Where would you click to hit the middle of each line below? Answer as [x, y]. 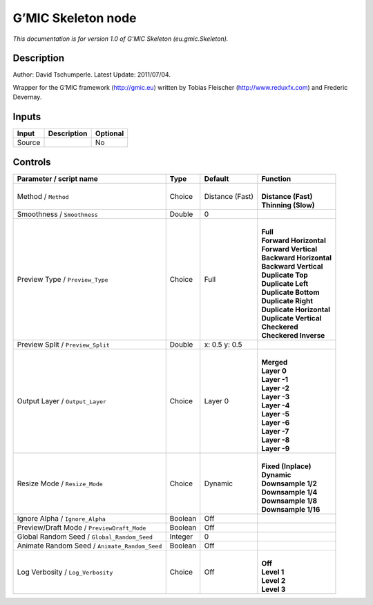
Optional [109, 133]
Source [29, 143]
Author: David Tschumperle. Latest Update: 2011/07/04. [92, 75]
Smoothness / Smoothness [57, 214]
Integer [181, 537]
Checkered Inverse [293, 335]
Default [217, 178]
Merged [275, 362]
